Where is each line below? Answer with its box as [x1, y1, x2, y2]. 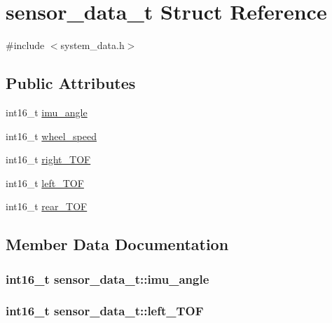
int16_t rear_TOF [6, 199, 88, 214]
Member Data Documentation [6, 233, 229, 255]
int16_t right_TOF [6, 152, 91, 167]
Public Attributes [6, 72, 136, 94]
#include [6, 38, 45, 53]
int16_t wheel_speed [6, 128, 97, 143]
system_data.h [60, 38, 125, 53]
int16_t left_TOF [6, 175, 84, 190]
